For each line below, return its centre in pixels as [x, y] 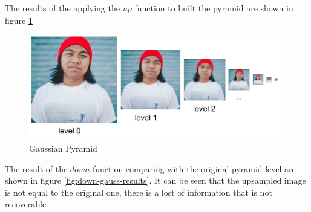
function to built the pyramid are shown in [214, 8]
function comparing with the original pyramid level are [194, 168]
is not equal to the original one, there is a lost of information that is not [139, 192]
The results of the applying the [62, 8]
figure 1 [19, 20]
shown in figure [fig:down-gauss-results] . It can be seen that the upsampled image [155, 180]
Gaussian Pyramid [63, 148]
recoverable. [27, 204]
